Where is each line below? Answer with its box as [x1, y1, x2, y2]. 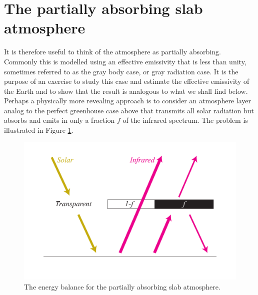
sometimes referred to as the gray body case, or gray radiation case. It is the [4, 66, 238, 76]
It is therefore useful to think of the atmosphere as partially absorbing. [4, 46, 221, 57]
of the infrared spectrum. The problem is [122, 115, 248, 125]
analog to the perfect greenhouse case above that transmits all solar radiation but [4, 105, 254, 115]
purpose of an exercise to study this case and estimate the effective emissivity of [4, 76, 249, 86]
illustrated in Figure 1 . [4, 125, 73, 135]
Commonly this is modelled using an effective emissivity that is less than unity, [4, 56, 246, 66]
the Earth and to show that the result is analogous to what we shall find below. [4, 85, 248, 96]
